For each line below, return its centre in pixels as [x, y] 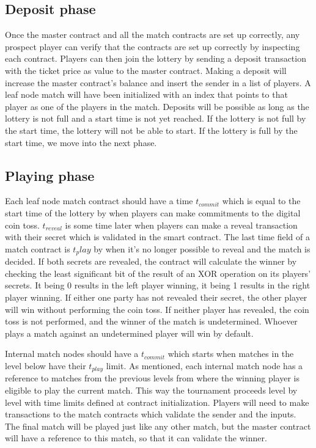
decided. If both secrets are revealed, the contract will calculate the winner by [151, 261]
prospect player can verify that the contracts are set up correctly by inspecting [152, 46]
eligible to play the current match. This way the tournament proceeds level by [151, 390]
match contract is [38, 248]
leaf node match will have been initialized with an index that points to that [146, 94]
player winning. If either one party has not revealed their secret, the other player [156, 297]
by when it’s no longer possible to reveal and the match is [202, 248]
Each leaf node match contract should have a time [99, 201]
